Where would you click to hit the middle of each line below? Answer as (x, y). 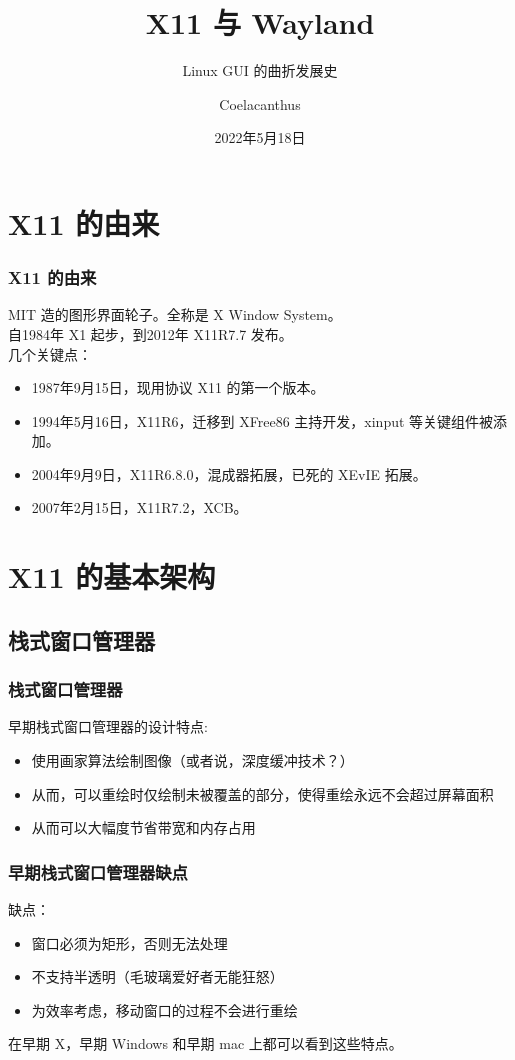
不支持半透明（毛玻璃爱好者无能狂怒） (157, 976)
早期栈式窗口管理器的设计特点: (108, 726)
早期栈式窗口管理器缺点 (98, 871)
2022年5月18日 (260, 137)
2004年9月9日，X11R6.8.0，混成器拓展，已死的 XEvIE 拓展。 (229, 473)
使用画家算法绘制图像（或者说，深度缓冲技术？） (192, 760)
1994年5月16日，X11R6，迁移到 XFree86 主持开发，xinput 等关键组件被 (262, 420)
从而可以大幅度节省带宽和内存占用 (143, 827)
